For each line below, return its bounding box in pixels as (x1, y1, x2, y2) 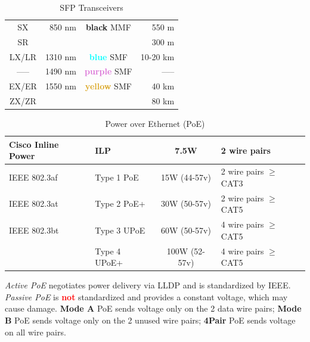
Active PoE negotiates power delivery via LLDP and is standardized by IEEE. (5, 279, 291, 291)
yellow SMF (85, 80, 132, 92)
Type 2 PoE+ (95, 197, 145, 210)
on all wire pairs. (5, 325, 66, 338)
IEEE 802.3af (9, 170, 58, 183)
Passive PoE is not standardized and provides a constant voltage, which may (5, 290, 288, 303)
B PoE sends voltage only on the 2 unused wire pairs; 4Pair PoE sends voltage (5, 313, 296, 326)
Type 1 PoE (95, 170, 139, 183)
